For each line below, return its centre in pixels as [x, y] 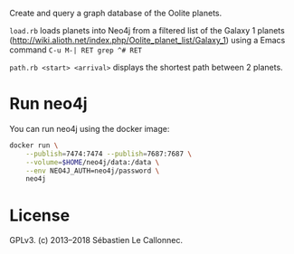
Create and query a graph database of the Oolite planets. [116, 13]
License [40, 215]
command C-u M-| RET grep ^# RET [76, 50]
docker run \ [34, 145]
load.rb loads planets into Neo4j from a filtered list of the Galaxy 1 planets [147, 30]
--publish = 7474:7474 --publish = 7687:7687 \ [109, 154]
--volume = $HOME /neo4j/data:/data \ [93, 162]
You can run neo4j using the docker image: [90, 128]
